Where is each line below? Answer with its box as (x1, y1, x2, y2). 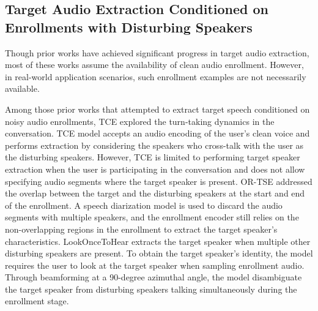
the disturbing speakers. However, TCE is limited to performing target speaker (5, 151, 300, 163)
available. (5, 82, 40, 95)
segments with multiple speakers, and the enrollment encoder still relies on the (5, 211, 299, 223)
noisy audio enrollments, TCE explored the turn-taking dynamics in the (5, 114, 275, 127)
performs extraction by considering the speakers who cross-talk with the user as (5, 138, 304, 151)
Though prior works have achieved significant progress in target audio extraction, (5, 46, 309, 59)
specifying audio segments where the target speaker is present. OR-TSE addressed (5, 174, 312, 187)
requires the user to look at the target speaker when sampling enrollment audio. (5, 258, 305, 271)
